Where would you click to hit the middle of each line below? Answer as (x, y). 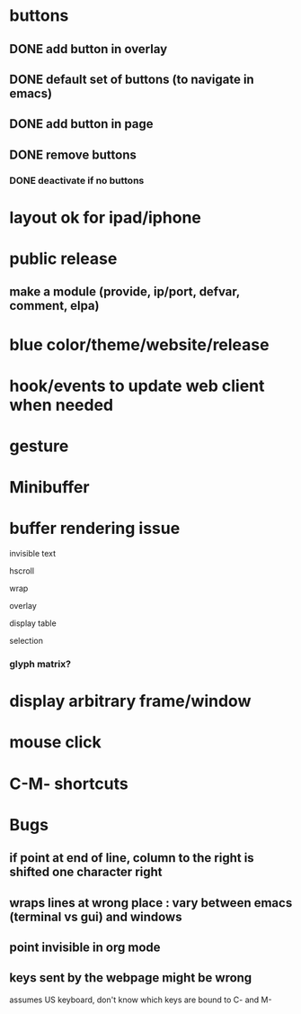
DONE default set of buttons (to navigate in (132, 79)
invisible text (33, 554)
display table (33, 623)
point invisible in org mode (85, 947)
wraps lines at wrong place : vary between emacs (151, 903)
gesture (39, 446)
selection (26, 641)
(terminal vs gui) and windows (96, 916)
